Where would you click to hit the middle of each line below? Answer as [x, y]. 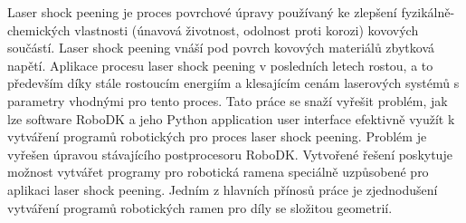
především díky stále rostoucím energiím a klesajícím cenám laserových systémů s [233, 83]
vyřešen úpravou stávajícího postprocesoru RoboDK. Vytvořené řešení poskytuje [230, 154]
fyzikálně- [428, 12]
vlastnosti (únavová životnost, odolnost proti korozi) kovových [247, 29]
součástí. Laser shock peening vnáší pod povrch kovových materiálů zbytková [221, 48]
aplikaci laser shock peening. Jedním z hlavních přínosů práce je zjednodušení [223, 189]
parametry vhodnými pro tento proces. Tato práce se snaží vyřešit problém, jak [228, 100]
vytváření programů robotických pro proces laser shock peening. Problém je [217, 136]
